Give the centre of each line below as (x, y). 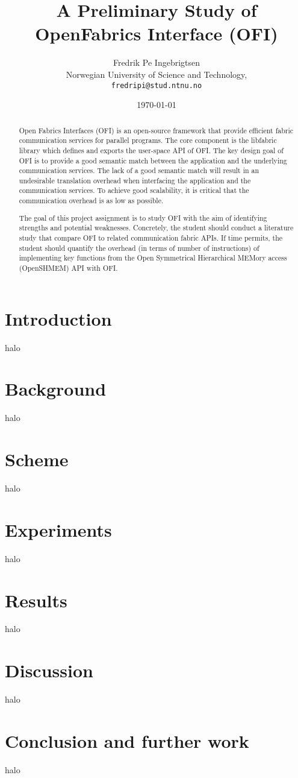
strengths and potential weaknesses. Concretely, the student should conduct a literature (156, 228)
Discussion (49, 670)
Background (56, 389)
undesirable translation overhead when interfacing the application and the (135, 180)
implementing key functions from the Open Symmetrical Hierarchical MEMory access (153, 258)
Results (36, 600)
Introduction (58, 318)
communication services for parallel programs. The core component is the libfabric (148, 140)
